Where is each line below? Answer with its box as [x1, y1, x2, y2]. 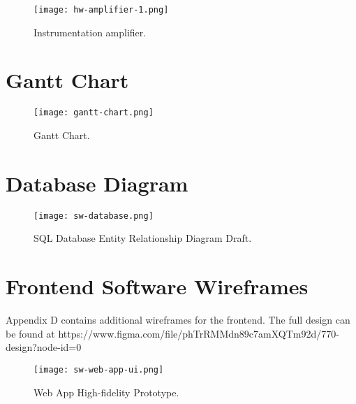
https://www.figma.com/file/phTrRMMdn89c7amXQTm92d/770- [58, 326, 339, 340]
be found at [6, 326, 55, 340]
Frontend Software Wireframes [6, 272, 309, 301]
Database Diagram [6, 168, 188, 197]
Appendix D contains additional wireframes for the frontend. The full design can [6, 312, 350, 327]
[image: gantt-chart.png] [34, 108, 154, 118]
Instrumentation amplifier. [34, 24, 147, 39]
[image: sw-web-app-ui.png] [34, 364, 164, 375]
